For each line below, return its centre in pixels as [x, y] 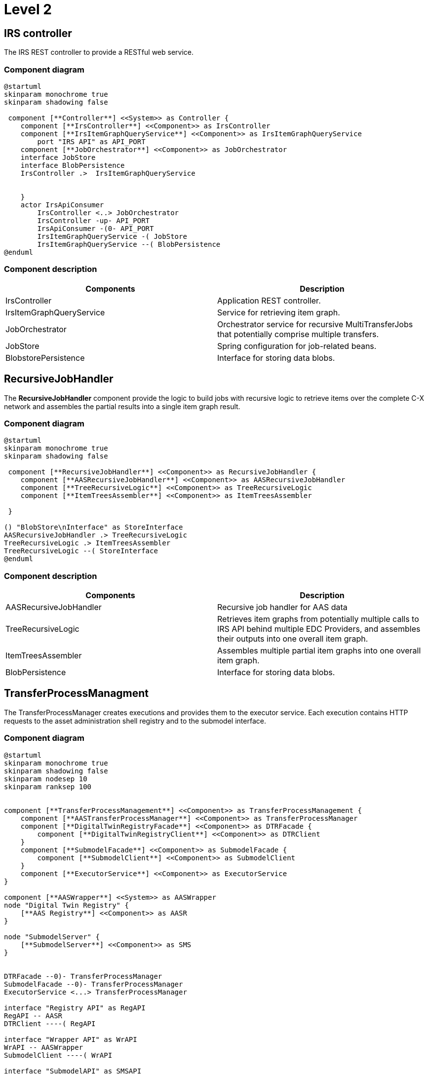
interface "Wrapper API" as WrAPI [71, 1039]
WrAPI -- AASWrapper [44, 1047]
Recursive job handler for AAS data [282, 607]
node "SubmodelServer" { [52, 937]
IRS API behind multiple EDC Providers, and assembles [319, 629]
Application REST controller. [269, 300]
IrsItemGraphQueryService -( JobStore [112, 236]
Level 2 [28, 9]
